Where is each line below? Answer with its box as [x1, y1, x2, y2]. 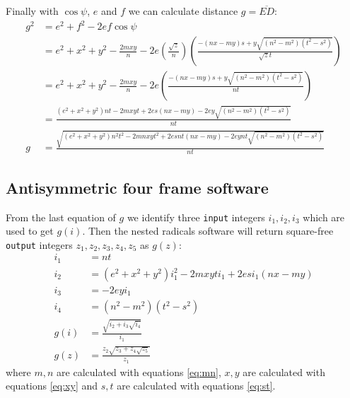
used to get [6, 223, 54, 238]
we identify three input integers [127, 209, 265, 224]
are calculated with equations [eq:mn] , [57, 364, 221, 379]
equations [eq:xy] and [6, 378, 98, 393]
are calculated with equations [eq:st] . [117, 378, 276, 393]
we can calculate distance [128, 4, 238, 18]
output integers [6, 237, 73, 252]
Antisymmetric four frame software [6, 176, 269, 198]
